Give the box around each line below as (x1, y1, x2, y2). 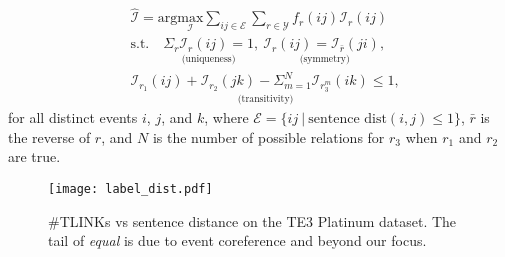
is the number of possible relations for (152, 126, 385, 147)
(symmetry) (299, 54, 350, 65)
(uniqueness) (181, 54, 236, 65)
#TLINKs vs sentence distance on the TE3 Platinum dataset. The (48, 210, 457, 231)
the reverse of (8, 126, 91, 147)
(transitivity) (237, 93, 294, 104)
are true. (8, 146, 61, 167)
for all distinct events (8, 107, 138, 128)
